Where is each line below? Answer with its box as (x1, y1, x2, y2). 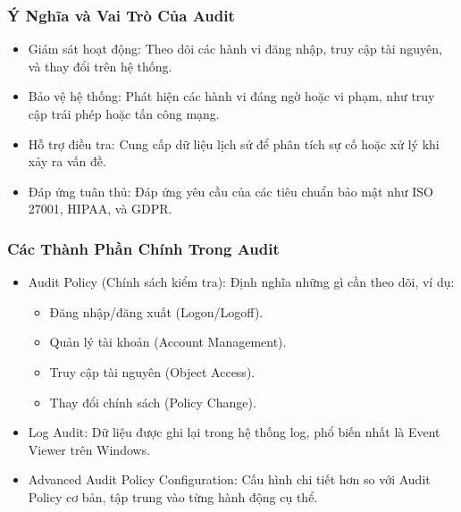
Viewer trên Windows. (28, 440, 151, 458)
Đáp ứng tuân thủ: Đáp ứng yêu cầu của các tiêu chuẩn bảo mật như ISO (28, 181, 433, 200)
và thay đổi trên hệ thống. (28, 56, 172, 75)
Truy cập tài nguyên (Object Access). (49, 362, 256, 381)
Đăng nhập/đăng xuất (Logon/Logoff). (49, 302, 264, 321)
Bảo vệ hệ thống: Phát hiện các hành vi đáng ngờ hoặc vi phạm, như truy (28, 87, 435, 105)
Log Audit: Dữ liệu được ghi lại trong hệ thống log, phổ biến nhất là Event (28, 423, 440, 441)
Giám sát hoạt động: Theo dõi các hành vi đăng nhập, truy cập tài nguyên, (28, 39, 442, 58)
